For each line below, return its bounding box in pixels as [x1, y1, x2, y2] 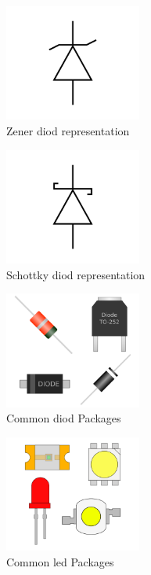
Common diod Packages [6, 410, 121, 426]
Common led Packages [6, 553, 114, 569]
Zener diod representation [6, 123, 130, 138]
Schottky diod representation [6, 266, 146, 282]
